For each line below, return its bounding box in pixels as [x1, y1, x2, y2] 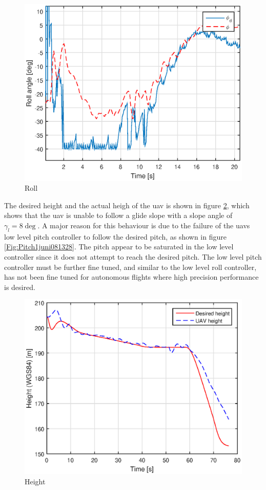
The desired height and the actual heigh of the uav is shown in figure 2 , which [4, 199, 250, 210]
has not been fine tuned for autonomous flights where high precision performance [4, 271, 259, 282]
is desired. [4, 281, 35, 292]
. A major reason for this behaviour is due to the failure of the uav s [37, 220, 250, 230]
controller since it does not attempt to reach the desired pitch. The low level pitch [4, 251, 262, 262]
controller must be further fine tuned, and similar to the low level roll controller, [4, 261, 257, 272]
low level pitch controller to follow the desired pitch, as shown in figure [4, 231, 227, 242]
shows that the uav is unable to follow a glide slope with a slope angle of [4, 210, 233, 221]
